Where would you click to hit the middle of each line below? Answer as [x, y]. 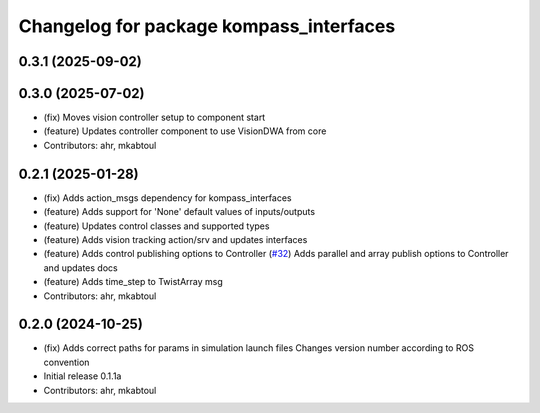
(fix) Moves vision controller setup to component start [154, 117]
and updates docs [81, 267]
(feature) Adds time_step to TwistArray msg [133, 282]
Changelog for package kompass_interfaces [207, 26]
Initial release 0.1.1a [82, 376]
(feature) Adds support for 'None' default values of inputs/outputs [179, 212]
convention [66, 362]
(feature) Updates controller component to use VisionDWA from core [185, 131]
